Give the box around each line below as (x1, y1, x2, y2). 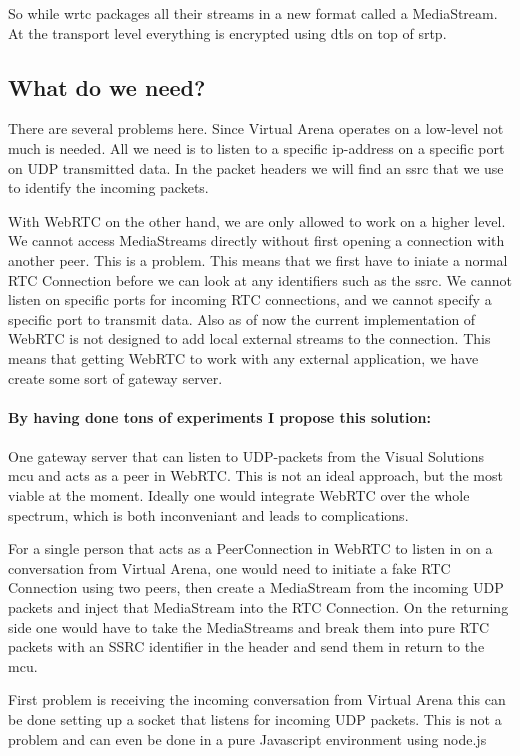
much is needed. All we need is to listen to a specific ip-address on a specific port (8, 137, 505, 158)
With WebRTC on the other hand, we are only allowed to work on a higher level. (8, 210, 506, 231)
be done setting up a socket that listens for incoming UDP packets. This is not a (8, 709, 502, 730)
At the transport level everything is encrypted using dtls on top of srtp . (8, 22, 447, 43)
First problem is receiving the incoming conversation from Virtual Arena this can (8, 689, 506, 710)
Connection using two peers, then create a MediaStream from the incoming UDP (8, 577, 504, 598)
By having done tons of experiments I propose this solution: (8, 406, 431, 427)
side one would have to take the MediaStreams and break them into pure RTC (8, 616, 490, 637)
